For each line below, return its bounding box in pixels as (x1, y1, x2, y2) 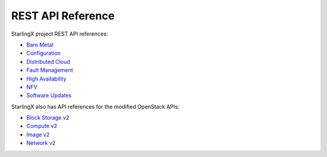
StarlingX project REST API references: (11, 30, 108, 37)
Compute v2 (26, 123, 58, 130)
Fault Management (26, 66, 73, 74)
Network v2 (26, 139, 56, 147)
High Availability (26, 75, 67, 82)
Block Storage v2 (26, 114, 70, 121)
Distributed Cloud (26, 58, 71, 65)
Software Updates (26, 92, 72, 99)
